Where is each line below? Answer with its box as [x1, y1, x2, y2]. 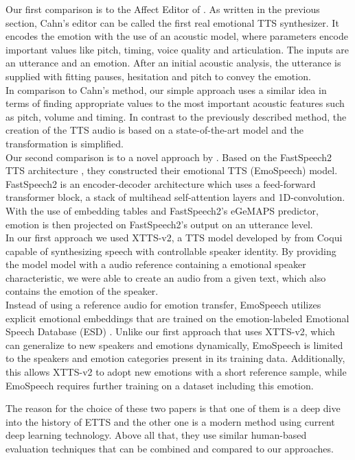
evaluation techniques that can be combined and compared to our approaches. [5, 441, 334, 455]
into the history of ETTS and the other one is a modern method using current [5, 414, 335, 428]
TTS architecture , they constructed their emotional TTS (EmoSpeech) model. [5, 163, 338, 178]
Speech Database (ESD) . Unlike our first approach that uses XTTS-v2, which [5, 324, 335, 339]
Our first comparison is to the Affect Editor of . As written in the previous [5, 2, 320, 16]
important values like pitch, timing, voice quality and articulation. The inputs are [5, 42, 350, 56]
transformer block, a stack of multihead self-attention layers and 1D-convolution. [5, 190, 345, 204]
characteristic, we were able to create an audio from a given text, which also [5, 270, 326, 285]
